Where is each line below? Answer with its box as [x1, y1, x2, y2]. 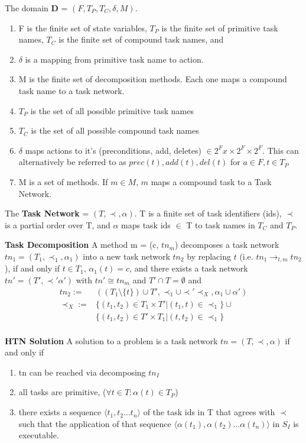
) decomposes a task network [174, 238, 279, 251]
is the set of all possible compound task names [31, 124, 199, 137]
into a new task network [83, 250, 170, 262]
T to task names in [186, 218, 255, 231]
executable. [18, 429, 59, 441]
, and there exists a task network [129, 262, 248, 274]
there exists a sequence [18, 406, 102, 418]
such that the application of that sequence [18, 417, 171, 429]
